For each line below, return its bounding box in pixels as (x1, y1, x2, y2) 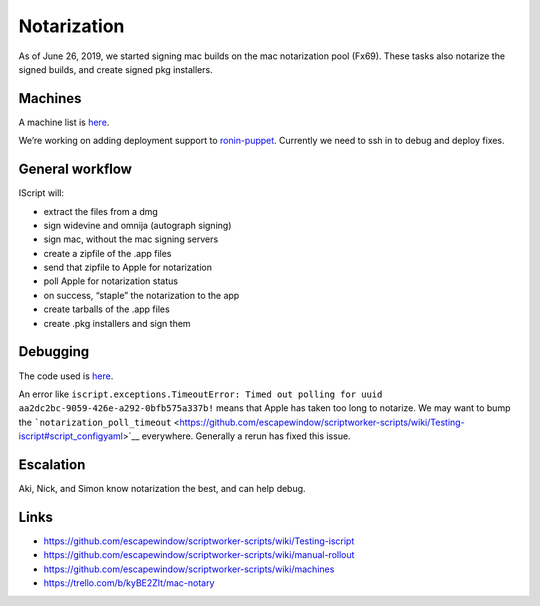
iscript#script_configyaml (18, 430, 124, 442)
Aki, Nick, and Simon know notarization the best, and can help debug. (18, 483, 306, 495)
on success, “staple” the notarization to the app (43, 289, 240, 301)
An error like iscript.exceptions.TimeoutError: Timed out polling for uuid (18, 388, 383, 400)
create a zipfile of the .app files (43, 247, 172, 259)
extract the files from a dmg (43, 205, 159, 217)
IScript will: (18, 187, 65, 199)
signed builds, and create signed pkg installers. (18, 63, 214, 75)
